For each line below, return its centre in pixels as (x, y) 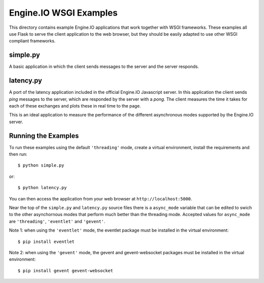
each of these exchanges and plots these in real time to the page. (75, 106)
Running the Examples (44, 136)
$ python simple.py (41, 165)
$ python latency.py (42, 188)
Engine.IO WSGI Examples (63, 13)
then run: (18, 154)
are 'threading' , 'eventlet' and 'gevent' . (57, 221)
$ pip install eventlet (46, 241)
